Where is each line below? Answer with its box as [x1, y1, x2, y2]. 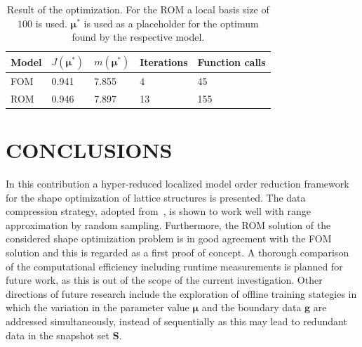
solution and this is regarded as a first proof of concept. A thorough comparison [6, 245, 349, 260]
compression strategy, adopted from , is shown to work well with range [6, 204, 311, 218]
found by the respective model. [72, 30, 205, 44]
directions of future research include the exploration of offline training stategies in [6, 286, 357, 301]
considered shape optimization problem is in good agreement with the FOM [6, 231, 332, 246]
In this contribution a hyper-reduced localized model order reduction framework [6, 176, 349, 191]
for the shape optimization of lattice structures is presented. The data [6, 190, 306, 204]
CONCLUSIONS [6, 136, 173, 164]
